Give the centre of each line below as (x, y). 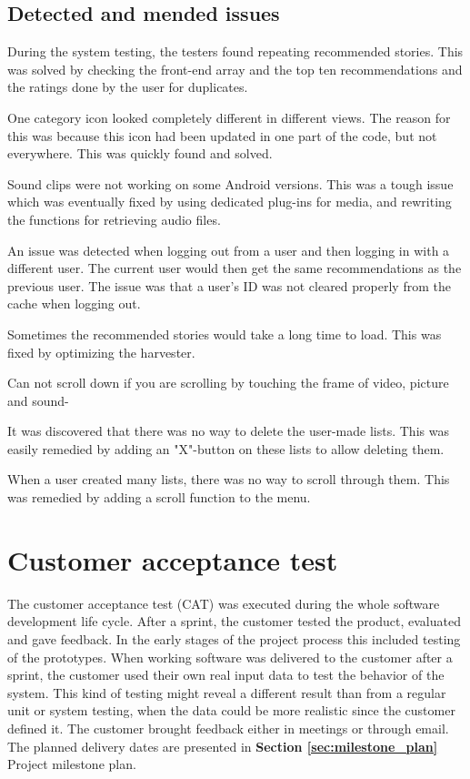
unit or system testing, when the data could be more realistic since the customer (231, 710)
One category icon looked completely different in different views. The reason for (229, 117)
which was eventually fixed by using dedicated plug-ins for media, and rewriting (230, 202)
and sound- (38, 400)
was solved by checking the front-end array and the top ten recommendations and (235, 69)
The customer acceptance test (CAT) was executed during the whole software (224, 603)
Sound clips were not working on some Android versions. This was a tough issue (230, 183)
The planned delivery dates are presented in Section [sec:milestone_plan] (223, 746)
